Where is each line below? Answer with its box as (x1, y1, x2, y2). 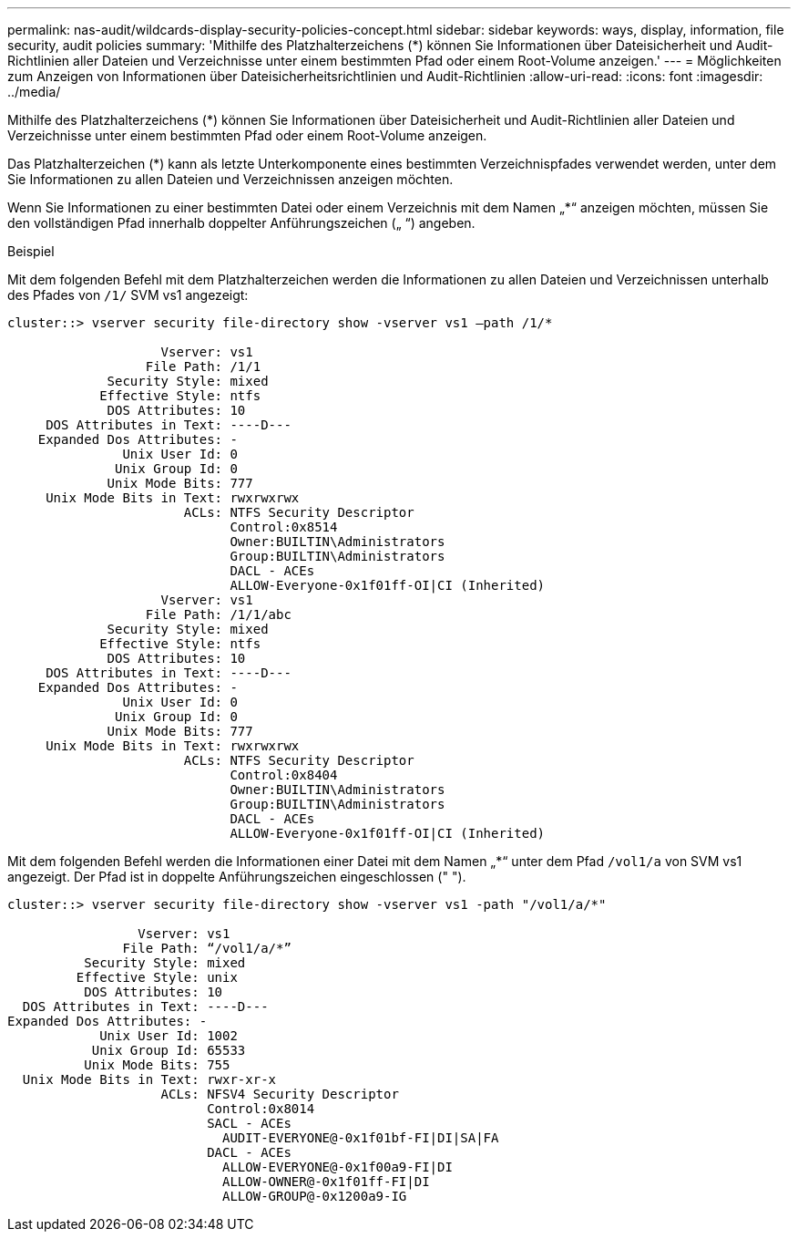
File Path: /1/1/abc (145, 607, 292, 622)
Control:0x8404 (230, 768, 338, 782)
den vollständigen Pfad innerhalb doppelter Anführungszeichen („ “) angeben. (7, 215, 476, 231)
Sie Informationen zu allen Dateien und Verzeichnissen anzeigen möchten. (7, 171, 454, 187)
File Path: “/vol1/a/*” (122, 941, 292, 955)
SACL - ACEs (207, 1116, 292, 1131)
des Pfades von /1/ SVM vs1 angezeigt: (7, 287, 249, 303)
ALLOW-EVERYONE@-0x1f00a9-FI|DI (222, 1160, 453, 1174)
